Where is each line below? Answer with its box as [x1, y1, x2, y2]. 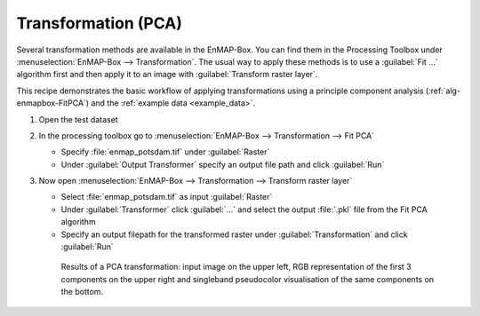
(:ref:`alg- [425, 85, 461, 96]
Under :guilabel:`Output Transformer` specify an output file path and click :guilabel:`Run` [60, 159, 385, 170]
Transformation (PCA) [16, 13, 182, 33]
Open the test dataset [38, 114, 119, 124]
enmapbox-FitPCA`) [16, 98, 89, 108]
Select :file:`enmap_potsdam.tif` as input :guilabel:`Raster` [60, 192, 273, 202]
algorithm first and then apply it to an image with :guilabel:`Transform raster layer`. [16, 69, 318, 80]
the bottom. [60, 287, 104, 297]
